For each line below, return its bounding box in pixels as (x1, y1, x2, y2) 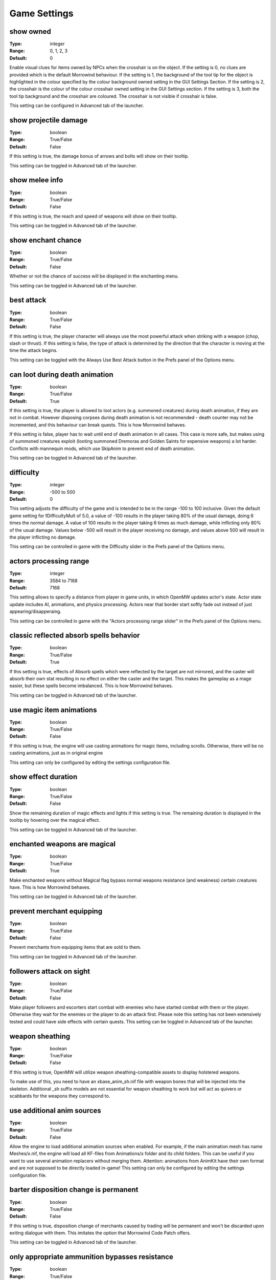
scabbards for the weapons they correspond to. (9, 1093, 110, 1099)
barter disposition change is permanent (9, 1185, 139, 1194)
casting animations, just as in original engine (9, 750, 103, 756)
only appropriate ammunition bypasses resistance (9, 1252, 174, 1262)
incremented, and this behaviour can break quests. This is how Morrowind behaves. (9, 421, 187, 428)
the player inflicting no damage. (9, 534, 76, 540)
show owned (9, 27, 51, 36)
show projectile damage (9, 116, 88, 124)
